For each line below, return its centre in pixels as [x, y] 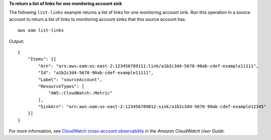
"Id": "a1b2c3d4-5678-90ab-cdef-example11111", [96, 73]
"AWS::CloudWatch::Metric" [81, 93]
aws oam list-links [41, 31]
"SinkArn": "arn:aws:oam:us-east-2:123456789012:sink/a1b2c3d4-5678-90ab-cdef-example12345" [152, 107]
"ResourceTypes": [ [61, 86]
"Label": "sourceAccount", [70, 79]
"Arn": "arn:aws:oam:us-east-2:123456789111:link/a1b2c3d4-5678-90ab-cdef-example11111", [148, 66]
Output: [17, 41]
